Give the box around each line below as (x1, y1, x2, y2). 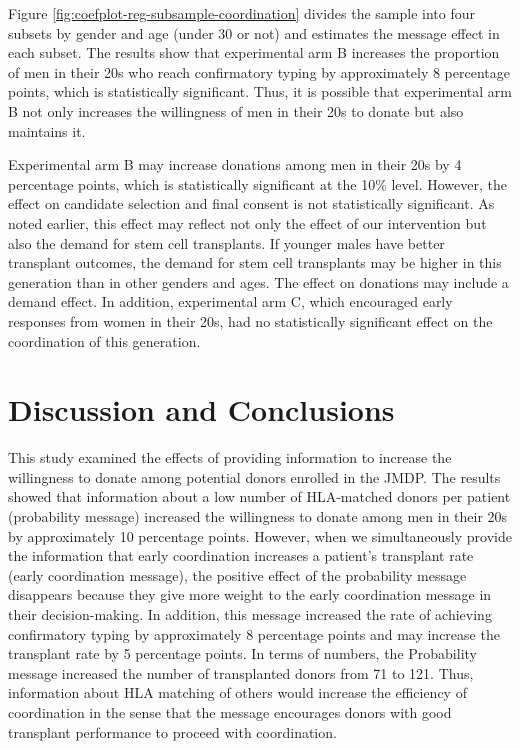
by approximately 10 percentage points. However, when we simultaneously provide (8, 525, 512, 546)
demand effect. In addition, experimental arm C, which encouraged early (8, 291, 453, 312)
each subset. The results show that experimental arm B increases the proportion (8, 42, 500, 63)
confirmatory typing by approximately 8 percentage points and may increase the (8, 623, 500, 644)
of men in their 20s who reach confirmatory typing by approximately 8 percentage (8, 61, 510, 82)
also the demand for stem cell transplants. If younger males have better (8, 232, 445, 253)
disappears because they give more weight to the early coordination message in (8, 584, 492, 605)
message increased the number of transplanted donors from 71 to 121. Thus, (8, 662, 474, 683)
